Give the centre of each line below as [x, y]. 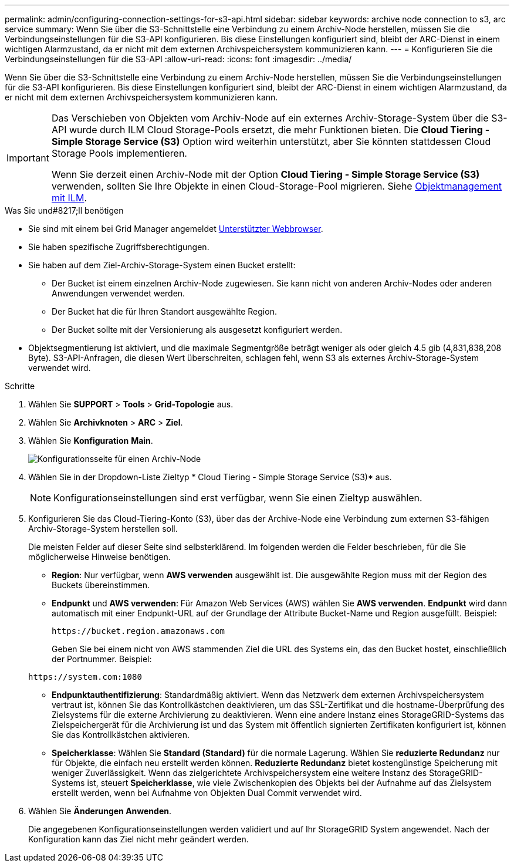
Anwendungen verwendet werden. [119, 293]
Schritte [20, 386]
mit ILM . [69, 198]
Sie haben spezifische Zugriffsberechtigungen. [119, 247]
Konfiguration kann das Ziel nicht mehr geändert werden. [138, 839]
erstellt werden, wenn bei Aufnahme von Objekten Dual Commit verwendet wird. [207, 793]
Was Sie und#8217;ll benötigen [64, 210]
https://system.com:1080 [85, 677]
